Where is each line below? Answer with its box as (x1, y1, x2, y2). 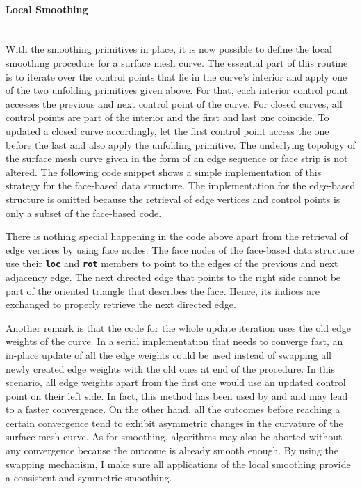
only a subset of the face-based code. (6, 205, 162, 220)
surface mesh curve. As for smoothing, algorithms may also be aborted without (6, 429, 343, 444)
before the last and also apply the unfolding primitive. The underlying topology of (6, 137, 356, 152)
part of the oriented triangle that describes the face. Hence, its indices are (6, 283, 320, 298)
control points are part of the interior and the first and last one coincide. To (6, 110, 329, 125)
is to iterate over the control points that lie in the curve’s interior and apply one (6, 69, 347, 83)
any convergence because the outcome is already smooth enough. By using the (6, 443, 338, 458)
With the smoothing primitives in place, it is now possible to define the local (6, 42, 332, 56)
